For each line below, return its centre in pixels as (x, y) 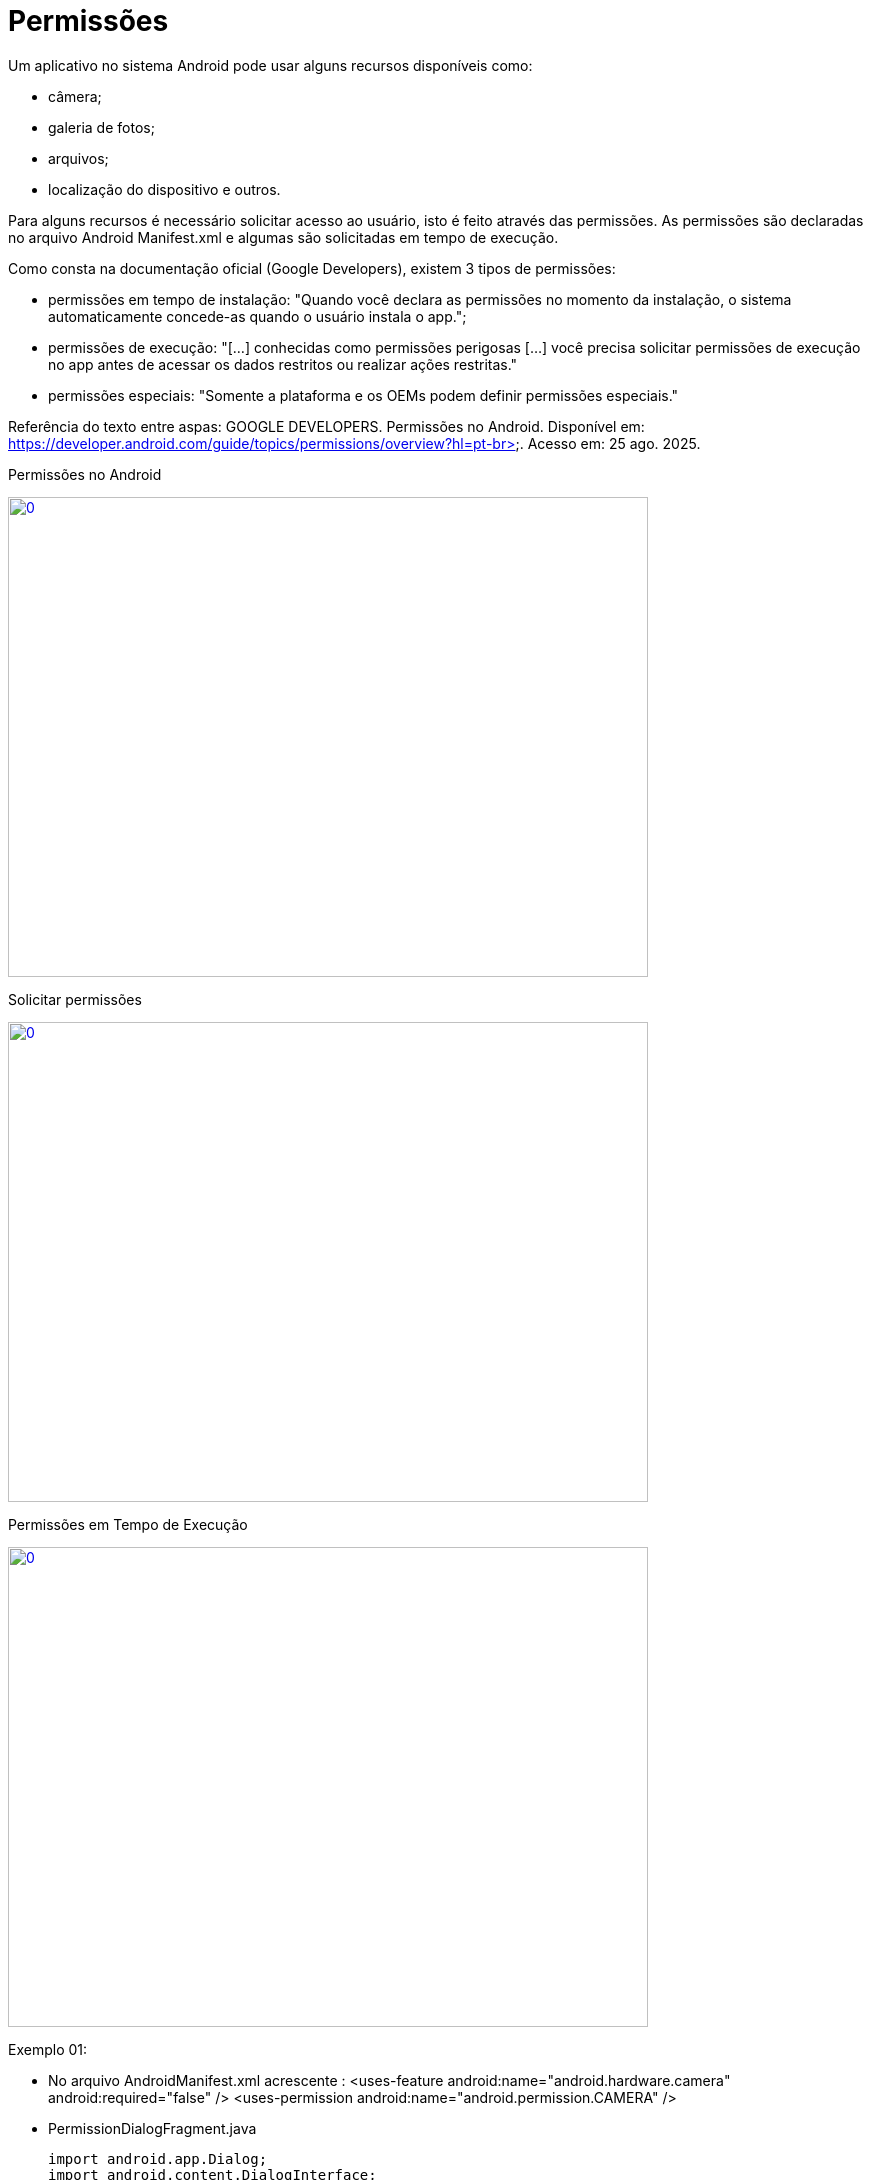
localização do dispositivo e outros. (164, 189)
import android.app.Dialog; (158, 2158)
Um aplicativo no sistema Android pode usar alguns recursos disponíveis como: (270, 65)
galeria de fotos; (101, 127)
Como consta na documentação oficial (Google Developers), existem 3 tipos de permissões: (312, 268)
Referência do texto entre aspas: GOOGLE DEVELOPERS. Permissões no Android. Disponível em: (326, 426)
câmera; (75, 96)
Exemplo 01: (48, 2049)
